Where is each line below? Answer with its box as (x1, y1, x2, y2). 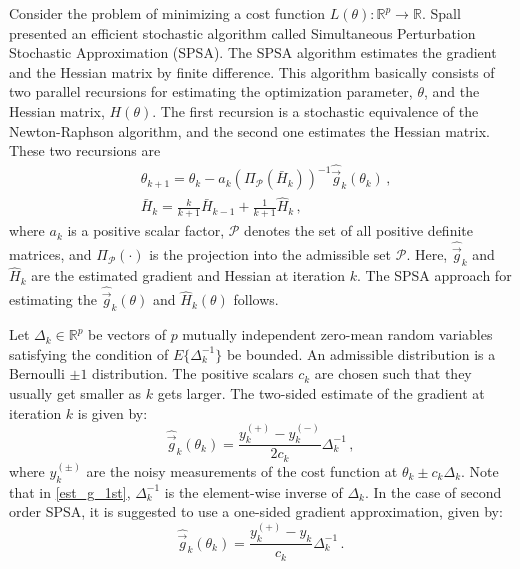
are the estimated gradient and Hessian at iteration (31, 265, 345, 286)
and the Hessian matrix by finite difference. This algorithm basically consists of (9, 61, 495, 82)
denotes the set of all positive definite (244, 220, 473, 241)
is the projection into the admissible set (149, 244, 392, 265)
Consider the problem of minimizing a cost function (9, 3, 326, 23)
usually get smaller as (9, 382, 142, 403)
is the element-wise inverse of (164, 481, 343, 502)
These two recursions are (9, 140, 161, 161)
